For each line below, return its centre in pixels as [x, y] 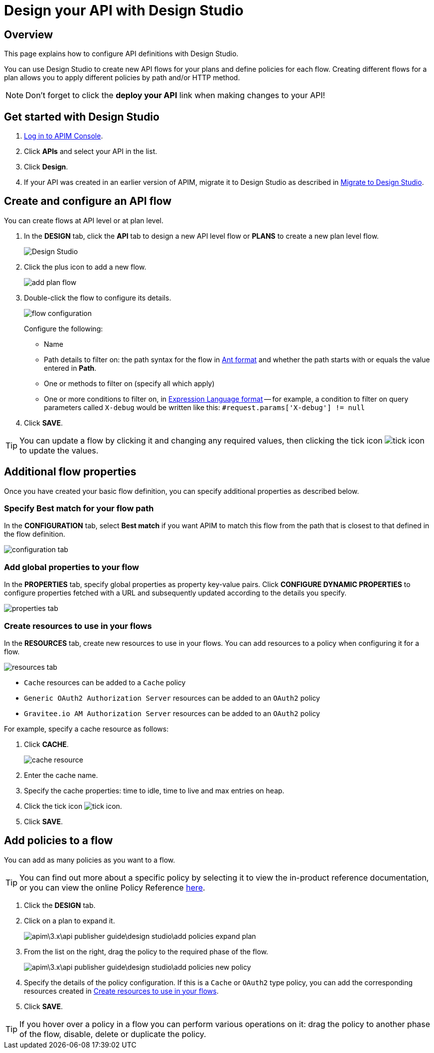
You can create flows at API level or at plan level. [84, 220]
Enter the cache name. [61, 775]
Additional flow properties [70, 472]
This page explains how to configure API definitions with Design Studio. [121, 54]
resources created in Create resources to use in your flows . [121, 991]
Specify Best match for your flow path [79, 509]
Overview [29, 34]
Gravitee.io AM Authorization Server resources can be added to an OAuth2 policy [172, 713]
